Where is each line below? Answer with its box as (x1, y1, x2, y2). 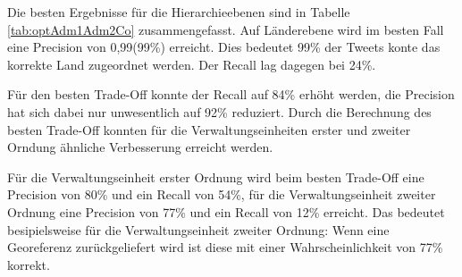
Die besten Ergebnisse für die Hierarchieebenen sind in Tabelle (7, 3, 350, 21)
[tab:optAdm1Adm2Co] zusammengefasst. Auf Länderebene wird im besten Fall (7, 20, 444, 38)
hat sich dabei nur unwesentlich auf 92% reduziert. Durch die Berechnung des (7, 102, 432, 121)
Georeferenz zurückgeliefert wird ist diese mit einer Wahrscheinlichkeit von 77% (7, 238, 443, 256)
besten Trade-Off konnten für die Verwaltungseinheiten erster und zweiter (7, 120, 411, 138)
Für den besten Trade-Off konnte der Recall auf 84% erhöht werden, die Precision (7, 85, 455, 104)
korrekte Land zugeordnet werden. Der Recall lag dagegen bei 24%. (7, 55, 376, 73)
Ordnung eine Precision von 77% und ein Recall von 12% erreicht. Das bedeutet (7, 202, 445, 221)
